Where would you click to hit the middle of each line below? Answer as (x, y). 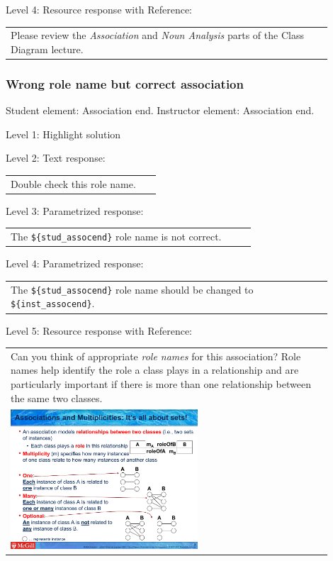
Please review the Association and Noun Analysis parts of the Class (157, 35)
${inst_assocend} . (53, 303)
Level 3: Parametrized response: (75, 210)
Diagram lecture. (47, 49)
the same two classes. (57, 398)
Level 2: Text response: (56, 158)
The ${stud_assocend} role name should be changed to (132, 289)
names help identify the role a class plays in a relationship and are (155, 370)
